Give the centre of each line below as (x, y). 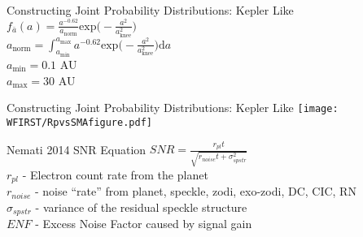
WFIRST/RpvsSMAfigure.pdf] (79, 122)
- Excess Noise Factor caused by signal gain (144, 224)
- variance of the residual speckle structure (141, 207)
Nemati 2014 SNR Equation (77, 149)
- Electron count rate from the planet (115, 174)
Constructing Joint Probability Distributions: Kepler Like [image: (173, 108)
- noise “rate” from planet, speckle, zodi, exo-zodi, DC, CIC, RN (196, 191)
